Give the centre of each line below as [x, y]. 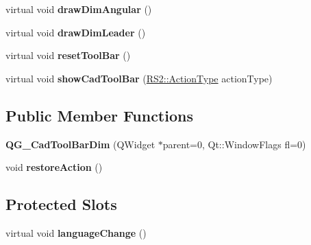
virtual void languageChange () [76, 232]
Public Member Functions [99, 115]
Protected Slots [61, 204]
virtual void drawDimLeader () [76, 32]
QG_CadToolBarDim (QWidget [80, 144]
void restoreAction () [54, 167]
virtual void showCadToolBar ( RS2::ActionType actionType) [139, 78]
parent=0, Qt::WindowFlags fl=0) [234, 144]
